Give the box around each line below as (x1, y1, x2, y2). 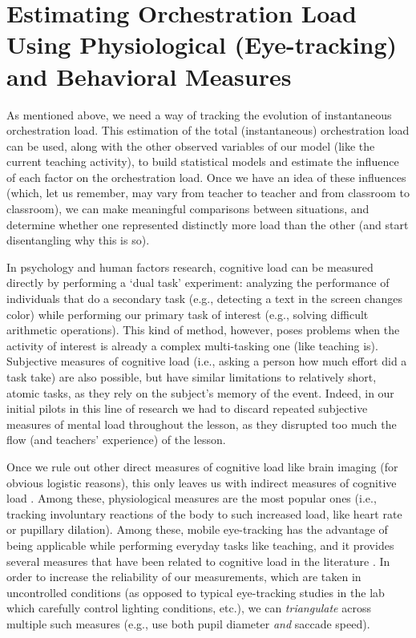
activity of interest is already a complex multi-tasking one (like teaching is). (6, 337, 378, 353)
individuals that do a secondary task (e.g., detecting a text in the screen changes (6, 290, 402, 307)
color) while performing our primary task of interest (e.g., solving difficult (6, 305, 369, 322)
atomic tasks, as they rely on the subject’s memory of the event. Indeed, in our (6, 384, 394, 401)
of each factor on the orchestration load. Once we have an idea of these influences (6, 168, 406, 185)
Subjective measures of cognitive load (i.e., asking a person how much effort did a (6, 353, 407, 369)
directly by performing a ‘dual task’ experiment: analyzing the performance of (6, 274, 390, 291)
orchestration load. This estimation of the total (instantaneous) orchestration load (6, 122, 410, 139)
